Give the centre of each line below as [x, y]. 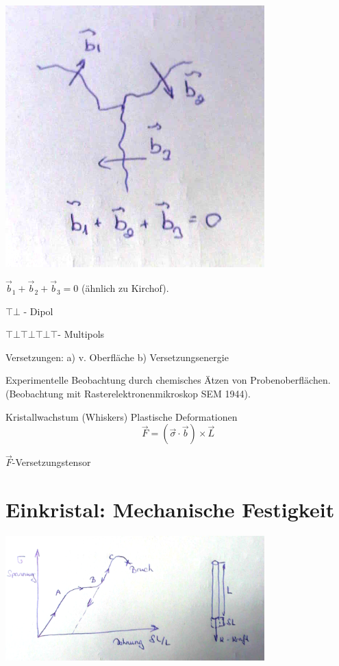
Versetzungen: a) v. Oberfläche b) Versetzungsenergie [117, 357]
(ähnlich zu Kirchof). [125, 288]
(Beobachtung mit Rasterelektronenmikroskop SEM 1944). [128, 394]
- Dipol [38, 311]
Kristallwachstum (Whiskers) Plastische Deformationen [122, 416]
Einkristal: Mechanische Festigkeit [170, 509]
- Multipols [81, 334]
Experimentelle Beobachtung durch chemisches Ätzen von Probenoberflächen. [168, 380]
